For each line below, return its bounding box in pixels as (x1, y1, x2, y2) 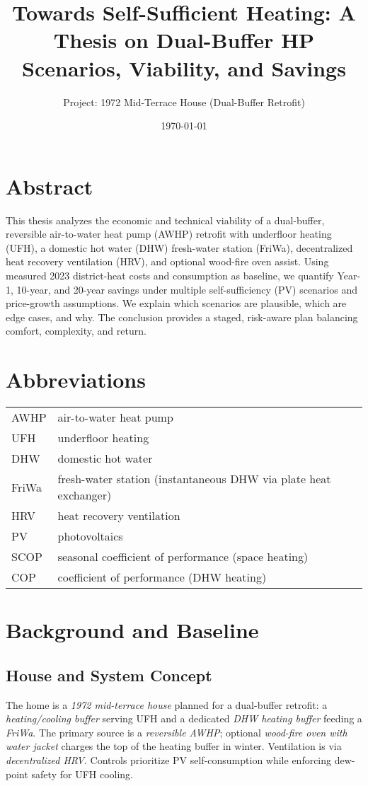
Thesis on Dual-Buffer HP (53, 25, 315, 54)
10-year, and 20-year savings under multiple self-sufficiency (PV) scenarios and (16, 282, 358, 296)
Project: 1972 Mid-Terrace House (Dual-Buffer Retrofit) (63, 94, 305, 109)
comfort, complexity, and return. (6, 323, 146, 338)
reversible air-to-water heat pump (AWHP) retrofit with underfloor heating (6, 226, 332, 241)
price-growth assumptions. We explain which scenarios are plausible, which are (6, 296, 347, 311)
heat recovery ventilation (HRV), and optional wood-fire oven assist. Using (6, 254, 329, 269)
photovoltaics (57, 528, 123, 545)
